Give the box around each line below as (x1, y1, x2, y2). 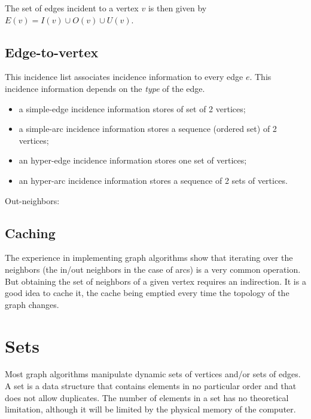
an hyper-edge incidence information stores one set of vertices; (19, 154, 247, 167)
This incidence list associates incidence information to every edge (5, 70, 243, 83)
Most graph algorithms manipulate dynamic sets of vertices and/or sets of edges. (5, 368, 301, 380)
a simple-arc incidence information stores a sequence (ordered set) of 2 (19, 122, 277, 135)
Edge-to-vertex (5, 42, 99, 61)
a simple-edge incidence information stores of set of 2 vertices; (19, 102, 246, 115)
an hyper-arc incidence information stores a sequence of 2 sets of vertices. (19, 174, 288, 186)
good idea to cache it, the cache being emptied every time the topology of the (5, 286, 289, 299)
